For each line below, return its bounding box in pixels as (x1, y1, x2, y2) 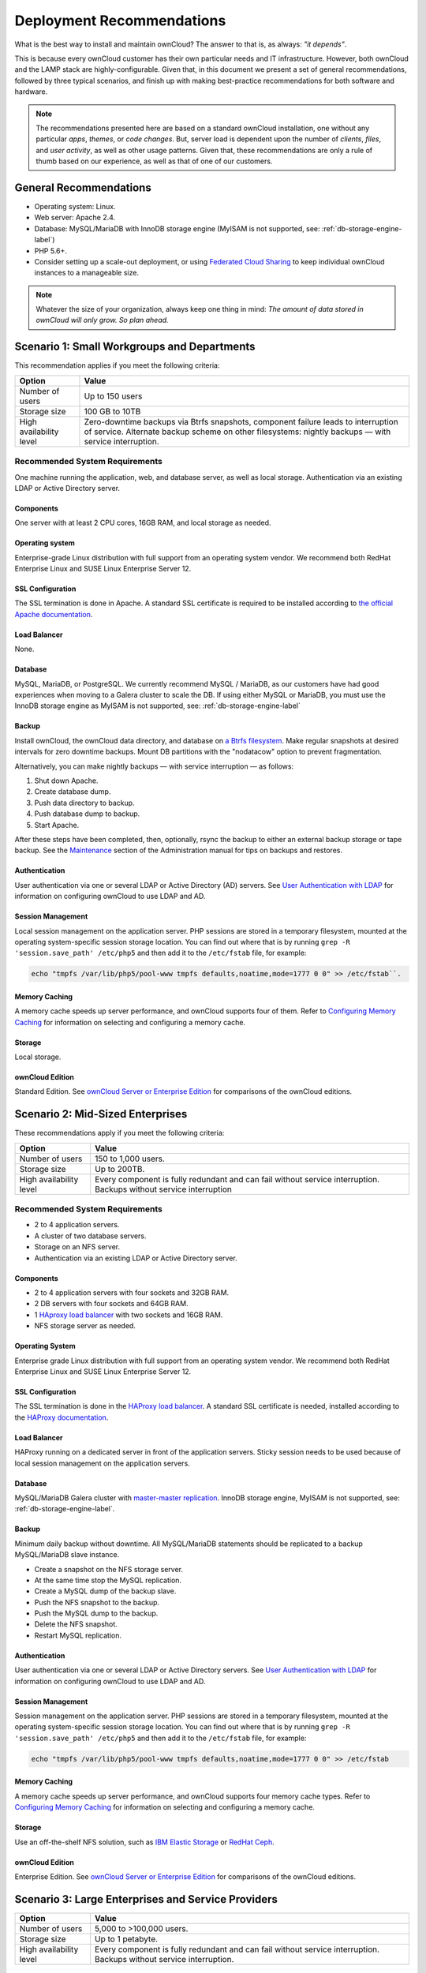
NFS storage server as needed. (34, 1321, 136, 1331)
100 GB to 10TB (84, 406, 141, 417)
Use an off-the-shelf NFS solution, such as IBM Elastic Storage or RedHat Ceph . (14, 1837, 275, 1847)
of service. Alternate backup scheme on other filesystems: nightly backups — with (84, 426, 391, 437)
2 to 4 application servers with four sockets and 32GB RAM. (34, 1288, 230, 1297)
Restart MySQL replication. (34, 1630, 122, 1640)
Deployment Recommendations (14, 12, 226, 29)
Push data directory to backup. (34, 798, 135, 807)
